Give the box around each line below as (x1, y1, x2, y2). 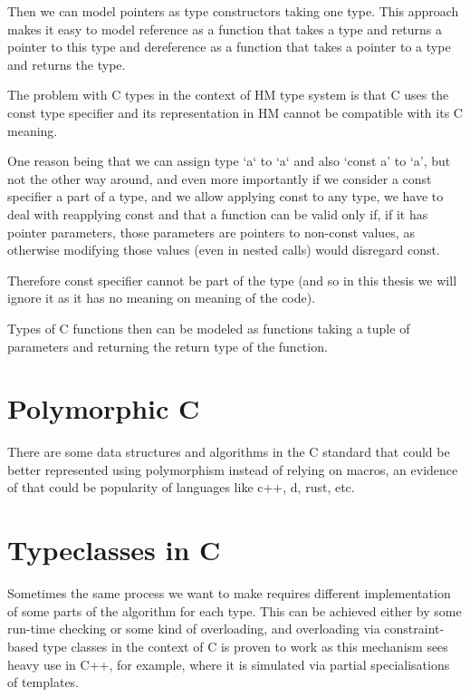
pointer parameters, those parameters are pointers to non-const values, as (7, 222, 415, 241)
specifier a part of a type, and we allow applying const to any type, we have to (7, 187, 444, 206)
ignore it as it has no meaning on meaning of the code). (7, 288, 316, 307)
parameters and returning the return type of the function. (7, 336, 328, 355)
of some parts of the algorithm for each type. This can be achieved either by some (7, 601, 462, 620)
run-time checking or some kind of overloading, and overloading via (7, 619, 380, 638)
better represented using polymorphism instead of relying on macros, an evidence (7, 460, 458, 479)
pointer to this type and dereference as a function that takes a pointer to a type (7, 37, 451, 56)
